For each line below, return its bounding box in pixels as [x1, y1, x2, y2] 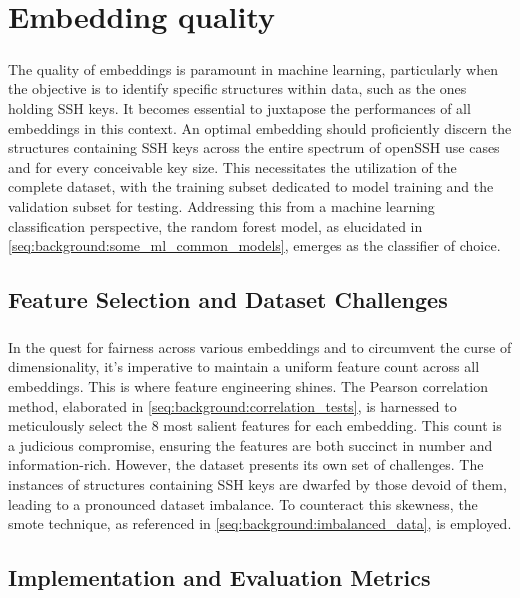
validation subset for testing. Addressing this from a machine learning [8, 195, 435, 216]
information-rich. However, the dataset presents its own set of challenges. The [8, 454, 484, 475]
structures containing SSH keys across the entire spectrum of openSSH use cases [8, 137, 500, 158]
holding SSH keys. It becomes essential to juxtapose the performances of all [8, 97, 471, 118]
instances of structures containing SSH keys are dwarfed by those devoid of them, [8, 474, 507, 494]
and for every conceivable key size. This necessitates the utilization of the [8, 156, 457, 177]
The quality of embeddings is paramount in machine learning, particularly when [8, 58, 498, 79]
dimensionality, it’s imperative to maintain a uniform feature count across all [8, 356, 480, 377]
